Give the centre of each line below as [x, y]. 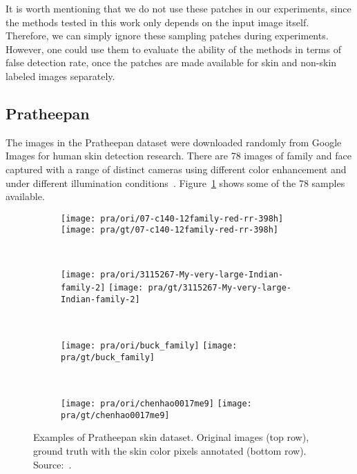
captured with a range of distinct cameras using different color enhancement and [176, 169]
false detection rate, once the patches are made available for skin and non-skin [171, 62]
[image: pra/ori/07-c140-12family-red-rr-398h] [172, 218]
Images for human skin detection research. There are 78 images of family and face [178, 156]
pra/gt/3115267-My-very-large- [220, 288]
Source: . [52, 464]
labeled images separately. [60, 76]
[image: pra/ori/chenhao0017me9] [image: [156, 404]
